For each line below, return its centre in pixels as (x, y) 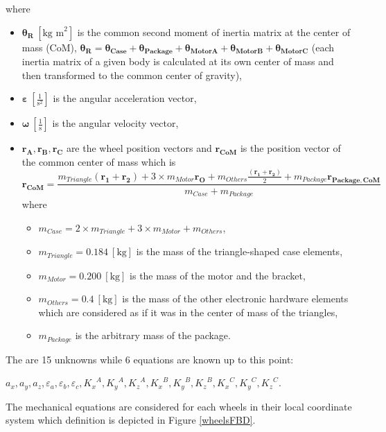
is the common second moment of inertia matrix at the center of (214, 32)
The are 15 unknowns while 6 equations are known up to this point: (150, 359)
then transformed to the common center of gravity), (132, 75)
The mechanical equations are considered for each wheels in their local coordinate (179, 406)
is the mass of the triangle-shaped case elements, (239, 251)
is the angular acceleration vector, (125, 98)
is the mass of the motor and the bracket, (218, 275)
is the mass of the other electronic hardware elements (235, 299)
